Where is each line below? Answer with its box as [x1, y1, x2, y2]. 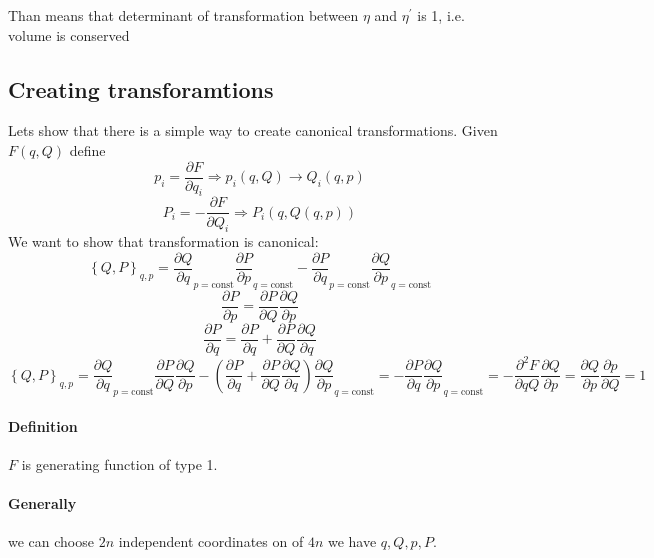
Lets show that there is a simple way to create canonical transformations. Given [8, 120, 498, 141]
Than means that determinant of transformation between [8, 5, 359, 25]
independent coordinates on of [118, 531, 304, 552]
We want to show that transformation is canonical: [8, 231, 319, 252]
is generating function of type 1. [21, 454, 218, 475]
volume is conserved [8, 24, 130, 45]
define [69, 139, 106, 160]
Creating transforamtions [8, 73, 274, 104]
